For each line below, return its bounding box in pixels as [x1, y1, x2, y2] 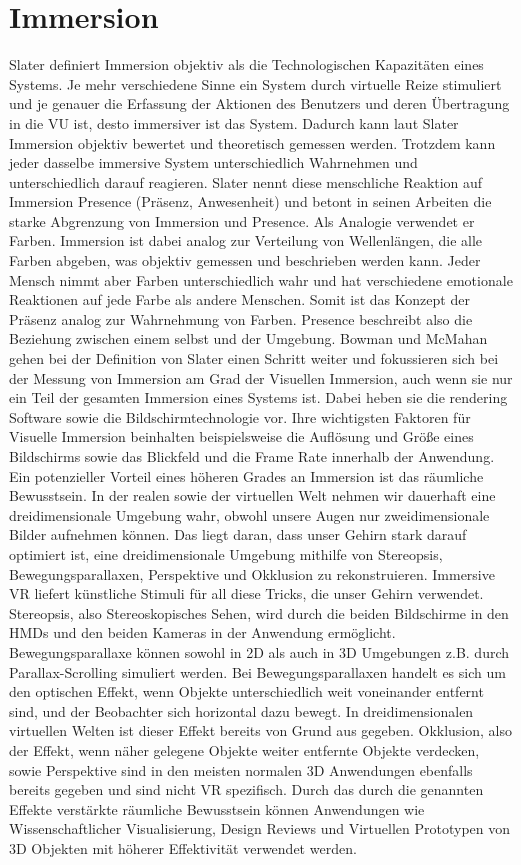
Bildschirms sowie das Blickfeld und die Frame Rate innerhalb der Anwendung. [9, 446, 495, 466]
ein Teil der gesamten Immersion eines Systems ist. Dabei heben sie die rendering [9, 387, 508, 408]
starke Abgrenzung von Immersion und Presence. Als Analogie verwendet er [9, 210, 475, 231]
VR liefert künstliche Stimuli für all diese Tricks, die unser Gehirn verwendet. [9, 583, 484, 604]
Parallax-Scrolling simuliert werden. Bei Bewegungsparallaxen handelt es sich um [9, 661, 506, 682]
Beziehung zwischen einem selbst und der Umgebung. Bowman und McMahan [9, 328, 488, 349]
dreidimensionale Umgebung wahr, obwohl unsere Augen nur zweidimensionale [9, 504, 490, 525]
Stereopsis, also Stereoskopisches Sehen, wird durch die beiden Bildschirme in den [9, 602, 509, 623]
